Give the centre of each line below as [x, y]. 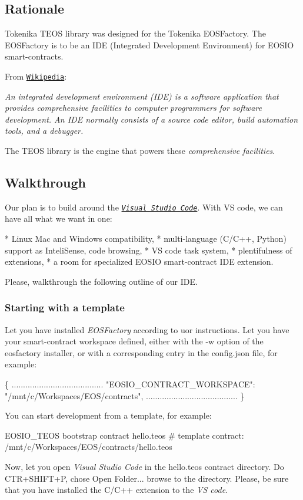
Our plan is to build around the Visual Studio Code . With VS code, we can [144, 207]
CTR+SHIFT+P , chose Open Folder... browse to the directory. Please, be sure [147, 478]
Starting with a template [65, 307]
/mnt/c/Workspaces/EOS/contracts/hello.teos [89, 447]
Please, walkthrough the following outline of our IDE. [101, 281]
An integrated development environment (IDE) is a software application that [142, 96]
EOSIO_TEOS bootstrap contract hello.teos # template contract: [124, 435]
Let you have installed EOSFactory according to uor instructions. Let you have [147, 329]
